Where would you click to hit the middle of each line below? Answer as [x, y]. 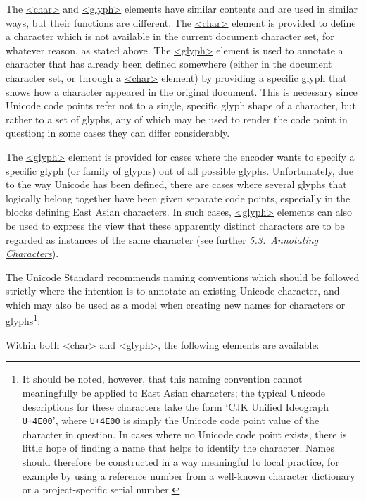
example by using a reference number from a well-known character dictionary [189, 475]
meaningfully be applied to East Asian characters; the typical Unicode [174, 392]
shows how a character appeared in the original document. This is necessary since [182, 91]
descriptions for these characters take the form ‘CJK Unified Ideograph [175, 406]
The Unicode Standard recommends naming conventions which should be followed [183, 277]
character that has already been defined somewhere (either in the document [169, 64]
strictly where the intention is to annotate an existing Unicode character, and [173, 291]
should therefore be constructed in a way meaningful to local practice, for [181, 461]
